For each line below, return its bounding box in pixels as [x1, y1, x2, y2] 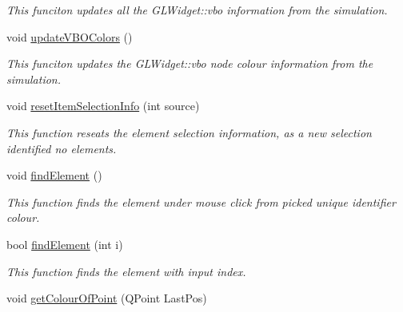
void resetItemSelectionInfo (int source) [6, 97, 200, 114]
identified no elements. [6, 140, 117, 156]
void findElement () [6, 167, 102, 184]
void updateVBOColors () [6, 28, 133, 45]
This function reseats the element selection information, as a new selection [6, 124, 372, 140]
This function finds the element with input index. [6, 263, 246, 279]
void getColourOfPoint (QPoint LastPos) [6, 290, 207, 306]
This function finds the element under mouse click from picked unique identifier [6, 193, 396, 210]
